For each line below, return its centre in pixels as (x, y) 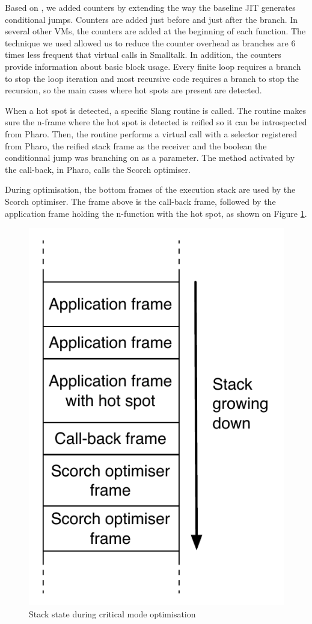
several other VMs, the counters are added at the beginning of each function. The (155, 31)
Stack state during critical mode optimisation (112, 614)
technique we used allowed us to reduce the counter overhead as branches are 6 (150, 42)
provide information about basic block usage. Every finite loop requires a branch (153, 66)
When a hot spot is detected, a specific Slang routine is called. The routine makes (155, 110)
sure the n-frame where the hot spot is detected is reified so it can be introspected (156, 122)
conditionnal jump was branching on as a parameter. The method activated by (150, 158)
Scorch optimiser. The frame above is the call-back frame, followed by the (140, 201)
